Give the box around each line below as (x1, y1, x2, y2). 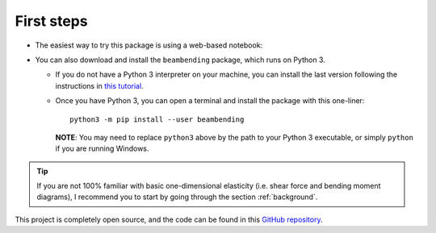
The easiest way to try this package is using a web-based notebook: (35, 40, 263, 50)
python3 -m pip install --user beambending (69, 114, 245, 124)
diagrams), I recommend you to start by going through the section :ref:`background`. (36, 192, 318, 202)
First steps (15, 12, 88, 30)
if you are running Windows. (55, 144, 149, 153)
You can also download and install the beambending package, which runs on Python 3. (35, 55, 326, 64)
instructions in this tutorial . (55, 81, 145, 90)
